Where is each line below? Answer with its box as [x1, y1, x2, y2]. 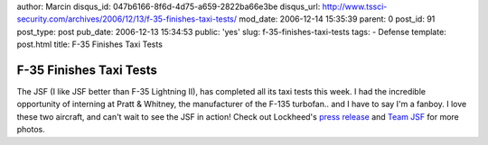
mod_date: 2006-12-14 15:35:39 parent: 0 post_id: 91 [238, 14, 436, 24]
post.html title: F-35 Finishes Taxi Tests [16, 39, 163, 50]
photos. [16, 124, 45, 135]
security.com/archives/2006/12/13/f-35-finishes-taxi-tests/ [16, 14, 238, 24]
